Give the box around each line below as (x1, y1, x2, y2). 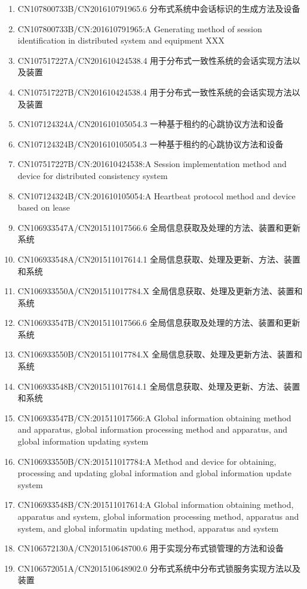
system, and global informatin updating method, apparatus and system (17, 522, 279, 534)
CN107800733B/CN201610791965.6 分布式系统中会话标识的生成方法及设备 (17, 2, 300, 14)
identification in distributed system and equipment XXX (17, 34, 225, 47)
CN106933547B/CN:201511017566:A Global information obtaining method (17, 411, 291, 424)
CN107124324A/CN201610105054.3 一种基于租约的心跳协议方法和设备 (17, 118, 284, 130)
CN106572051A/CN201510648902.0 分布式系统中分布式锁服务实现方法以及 (17, 562, 301, 574)
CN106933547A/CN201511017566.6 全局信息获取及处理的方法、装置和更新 (17, 221, 301, 233)
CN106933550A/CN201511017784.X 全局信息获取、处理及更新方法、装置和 (17, 285, 303, 297)
